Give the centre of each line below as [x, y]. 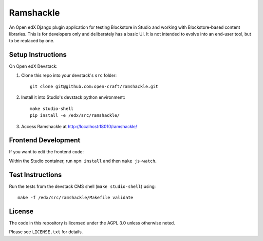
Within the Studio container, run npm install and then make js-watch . [83, 161]
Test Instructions [35, 175]
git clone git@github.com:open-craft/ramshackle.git [94, 87]
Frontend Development [45, 140]
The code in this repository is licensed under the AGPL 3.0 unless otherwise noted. [92, 223]
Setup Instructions [38, 55]
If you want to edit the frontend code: [46, 152]
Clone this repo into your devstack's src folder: [69, 75]
